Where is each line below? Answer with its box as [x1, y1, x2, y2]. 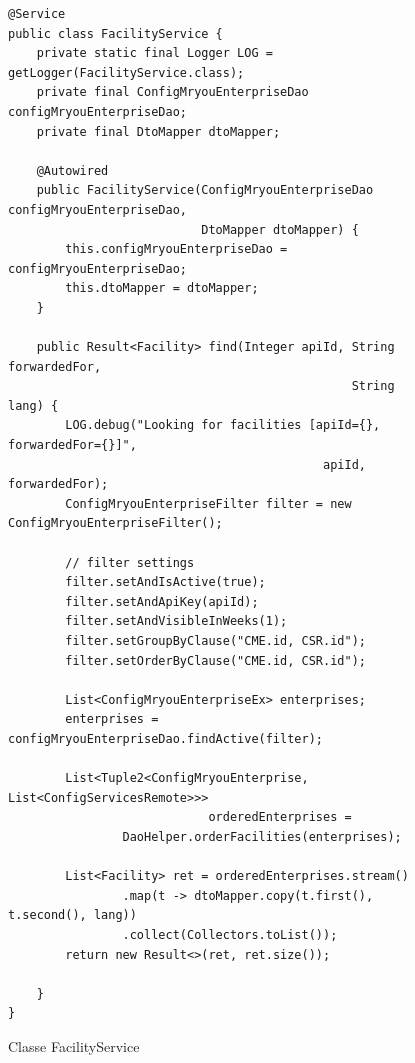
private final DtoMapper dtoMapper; [36, 124, 281, 139]
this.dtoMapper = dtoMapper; [65, 281, 259, 296]
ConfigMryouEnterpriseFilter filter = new [65, 496, 352, 511]
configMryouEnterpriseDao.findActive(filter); [8, 731, 323, 746]
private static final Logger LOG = [36, 46, 273, 61]
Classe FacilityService [8, 1035, 140, 1056]
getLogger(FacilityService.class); [8, 65, 245, 80]
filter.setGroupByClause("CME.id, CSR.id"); [65, 634, 366, 648]
